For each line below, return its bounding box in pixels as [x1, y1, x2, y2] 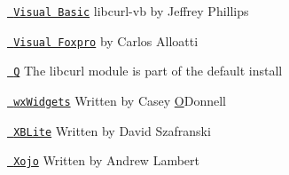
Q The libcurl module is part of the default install [13, 61, 283, 80]
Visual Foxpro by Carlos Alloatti [13, 31, 199, 50]
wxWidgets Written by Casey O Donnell [13, 91, 226, 109]
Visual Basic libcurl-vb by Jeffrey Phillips [13, 2, 249, 20]
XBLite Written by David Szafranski [13, 121, 211, 139]
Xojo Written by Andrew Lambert [13, 151, 199, 170]
